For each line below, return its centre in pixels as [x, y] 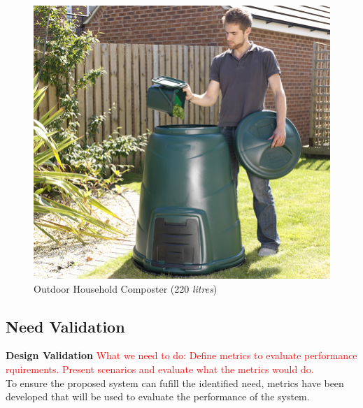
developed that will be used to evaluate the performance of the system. [158, 396]
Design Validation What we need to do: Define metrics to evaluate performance [181, 355]
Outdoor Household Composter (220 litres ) [126, 288]
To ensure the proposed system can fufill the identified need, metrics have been [175, 382]
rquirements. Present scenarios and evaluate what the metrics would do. [160, 369]
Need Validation [65, 326]
